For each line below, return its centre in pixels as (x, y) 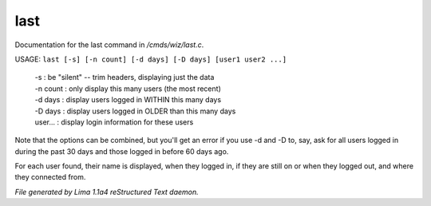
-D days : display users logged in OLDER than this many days (135, 111)
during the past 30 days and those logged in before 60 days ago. (122, 151)
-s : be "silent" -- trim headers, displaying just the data (125, 77)
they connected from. (50, 177)
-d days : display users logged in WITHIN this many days (128, 100)
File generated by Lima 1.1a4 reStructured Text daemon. (107, 192)
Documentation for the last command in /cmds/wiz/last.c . (109, 45)
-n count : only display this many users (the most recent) (128, 89)
